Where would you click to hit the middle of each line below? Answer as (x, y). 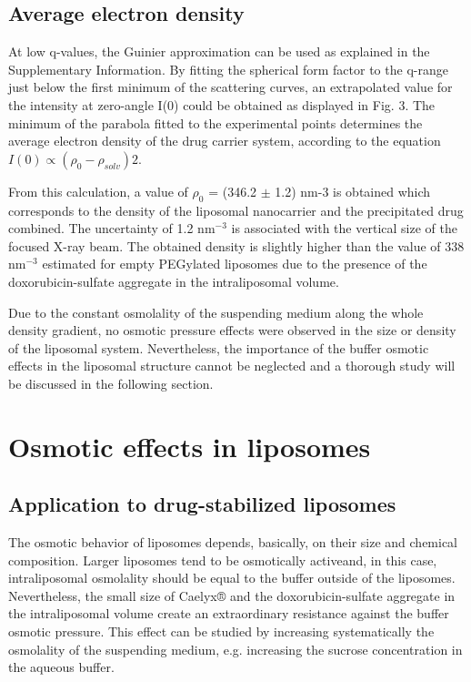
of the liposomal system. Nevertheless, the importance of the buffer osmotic (219, 347)
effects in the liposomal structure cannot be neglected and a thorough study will (232, 366)
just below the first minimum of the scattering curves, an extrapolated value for (230, 87)
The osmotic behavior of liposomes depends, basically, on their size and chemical (233, 542)
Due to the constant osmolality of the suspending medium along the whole (216, 312)
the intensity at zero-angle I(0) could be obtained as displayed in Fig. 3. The (222, 104)
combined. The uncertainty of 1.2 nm (112, 228)
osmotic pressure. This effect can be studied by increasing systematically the (221, 631)
